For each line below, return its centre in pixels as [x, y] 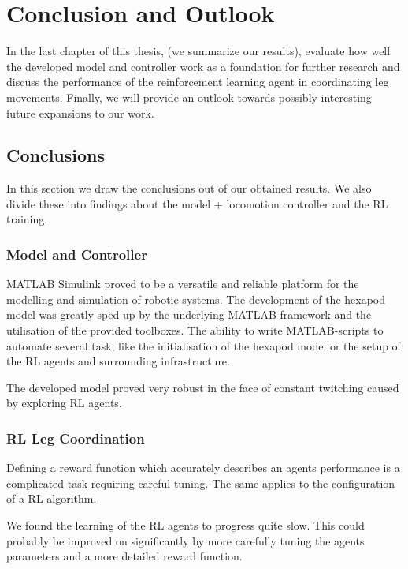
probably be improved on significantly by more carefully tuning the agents [185, 540]
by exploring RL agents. [64, 403]
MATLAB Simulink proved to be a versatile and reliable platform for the [183, 284]
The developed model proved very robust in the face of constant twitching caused [203, 387]
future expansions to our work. [80, 112]
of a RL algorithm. [52, 498]
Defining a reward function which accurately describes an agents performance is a [203, 468]
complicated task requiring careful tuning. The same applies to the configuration [201, 483]
